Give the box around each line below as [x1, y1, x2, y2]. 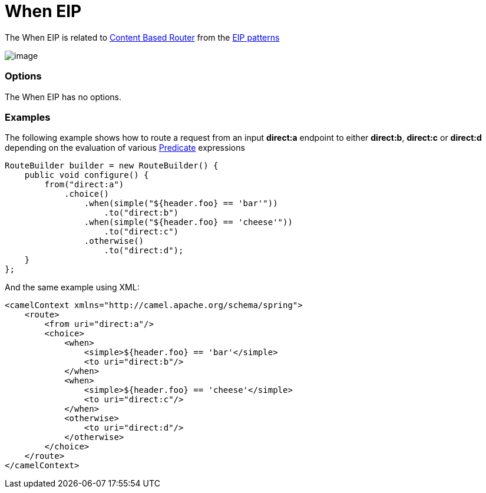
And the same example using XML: [5, 282, 140, 293]
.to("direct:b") [104, 208, 179, 218]
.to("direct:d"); [104, 246, 184, 256]
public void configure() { [24, 170, 149, 180]
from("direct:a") [44, 180, 124, 190]
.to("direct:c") [104, 227, 179, 237]
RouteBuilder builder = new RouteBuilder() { [5, 161, 219, 171]
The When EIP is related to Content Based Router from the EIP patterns [5, 32, 280, 42]
